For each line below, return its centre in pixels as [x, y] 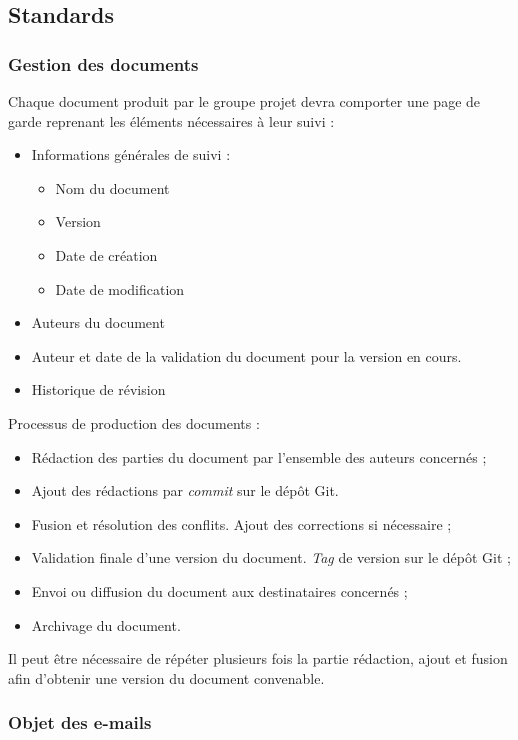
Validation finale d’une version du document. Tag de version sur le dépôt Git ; [271, 557]
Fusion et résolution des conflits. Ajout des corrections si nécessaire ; [241, 523]
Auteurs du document [98, 322]
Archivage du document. [106, 624]
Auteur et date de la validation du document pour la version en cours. [246, 355]
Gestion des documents [103, 63]
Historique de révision [98, 389]
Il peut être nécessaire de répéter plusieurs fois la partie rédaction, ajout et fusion [258, 658]
